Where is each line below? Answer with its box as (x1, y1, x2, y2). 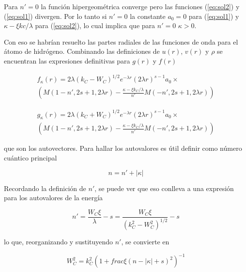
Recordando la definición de (4, 183, 86, 193)
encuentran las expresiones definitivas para (4, 55, 130, 65)
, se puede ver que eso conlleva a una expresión (94, 183, 234, 193)
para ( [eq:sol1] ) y (188, 11, 239, 21)
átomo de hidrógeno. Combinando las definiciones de (4, 46, 160, 56)
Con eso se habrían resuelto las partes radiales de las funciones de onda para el (4, 36, 238, 47)
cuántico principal (4, 153, 57, 163)
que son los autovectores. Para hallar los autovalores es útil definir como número (4, 143, 242, 153)
